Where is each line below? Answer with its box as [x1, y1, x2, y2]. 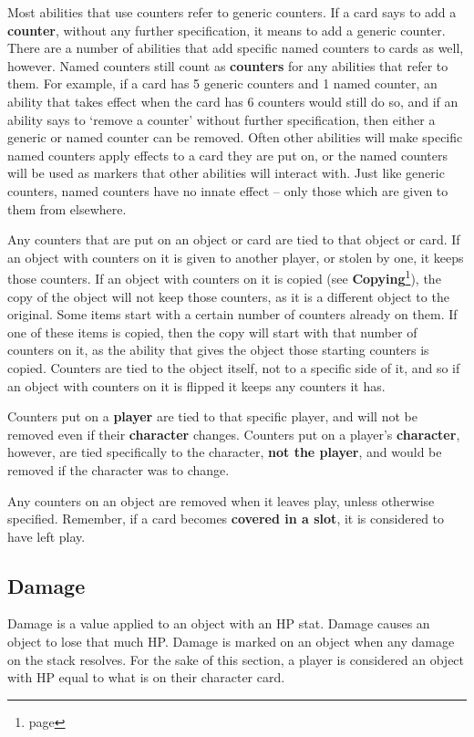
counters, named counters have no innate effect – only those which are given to [7, 181, 448, 200]
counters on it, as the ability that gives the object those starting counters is [7, 340, 429, 359]
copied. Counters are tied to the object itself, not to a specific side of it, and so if [7, 358, 460, 377]
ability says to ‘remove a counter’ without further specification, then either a [7, 109, 436, 129]
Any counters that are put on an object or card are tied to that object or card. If [7, 230, 460, 249]
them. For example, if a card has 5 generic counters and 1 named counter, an [7, 74, 438, 93]
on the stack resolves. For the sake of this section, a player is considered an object [7, 649, 465, 669]
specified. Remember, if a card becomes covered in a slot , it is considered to [7, 509, 445, 528]
